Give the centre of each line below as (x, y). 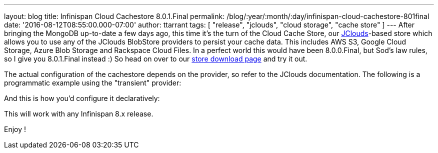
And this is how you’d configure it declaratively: (82, 98)
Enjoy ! (15, 129)
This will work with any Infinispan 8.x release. (79, 114)
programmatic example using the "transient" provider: (93, 83)
